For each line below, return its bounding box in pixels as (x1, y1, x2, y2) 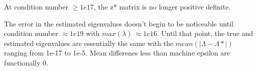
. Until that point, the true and (157, 28, 253, 38)
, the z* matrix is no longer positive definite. (93, 1, 231, 11)
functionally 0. (4, 57, 48, 67)
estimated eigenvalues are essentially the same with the (4, 37, 174, 48)
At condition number (4, 1, 69, 11)
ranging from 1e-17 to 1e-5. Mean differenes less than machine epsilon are (4, 47, 230, 58)
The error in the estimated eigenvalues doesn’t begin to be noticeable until (4, 18, 233, 28)
